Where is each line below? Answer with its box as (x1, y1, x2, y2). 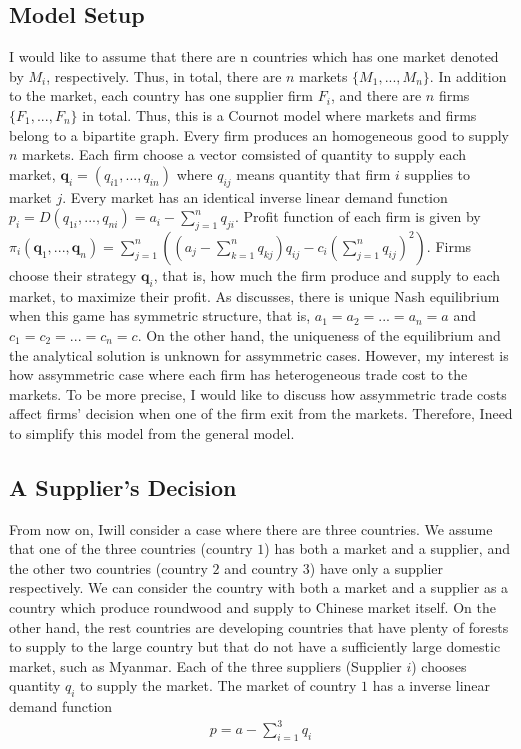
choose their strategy (9, 264, 137, 285)
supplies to (404, 163, 471, 184)
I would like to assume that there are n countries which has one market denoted (9, 46, 499, 67)
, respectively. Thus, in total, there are (46, 65, 282, 86)
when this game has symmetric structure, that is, (9, 305, 311, 326)
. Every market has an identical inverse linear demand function (62, 186, 448, 207)
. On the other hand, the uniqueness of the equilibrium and (137, 324, 501, 345)
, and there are (330, 85, 422, 106)
